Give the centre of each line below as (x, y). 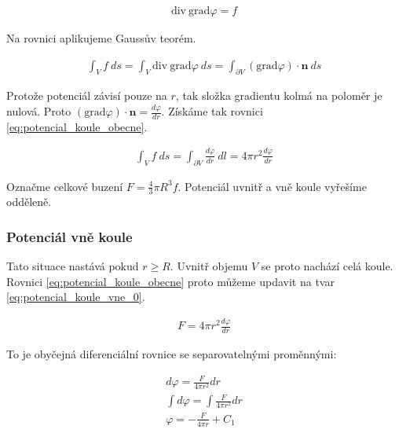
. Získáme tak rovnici (212, 111)
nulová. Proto (39, 111)
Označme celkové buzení (65, 186)
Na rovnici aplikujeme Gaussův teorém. (101, 38)
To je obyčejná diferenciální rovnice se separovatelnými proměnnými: (172, 354)
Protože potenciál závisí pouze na (87, 95)
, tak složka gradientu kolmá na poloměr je (279, 95)
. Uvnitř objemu (209, 266)
